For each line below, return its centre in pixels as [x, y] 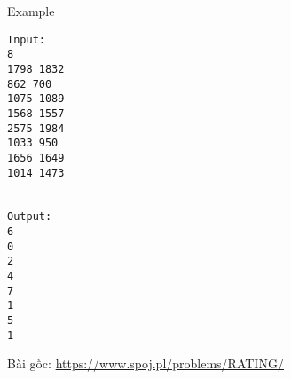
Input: [26, 39]
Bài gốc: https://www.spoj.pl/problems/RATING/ [145, 363]
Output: [30, 217]
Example [31, 11]
